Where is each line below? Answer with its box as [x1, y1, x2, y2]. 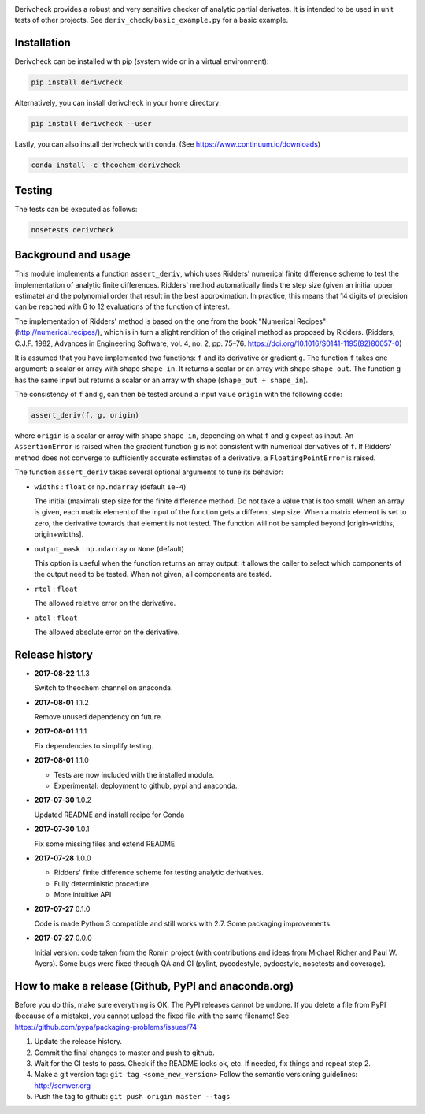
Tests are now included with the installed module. [54, 770, 215, 779]
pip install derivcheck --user [31, 119, 153, 128]
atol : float [34, 613, 78, 622]
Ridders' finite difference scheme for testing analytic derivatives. [54, 867, 264, 878]
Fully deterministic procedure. [54, 878, 151, 888]
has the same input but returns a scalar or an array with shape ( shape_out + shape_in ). [14, 375, 309, 384]
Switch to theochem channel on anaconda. [34, 683, 173, 693]
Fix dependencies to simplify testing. [34, 741, 153, 750]
